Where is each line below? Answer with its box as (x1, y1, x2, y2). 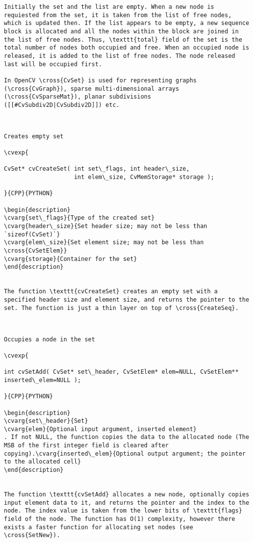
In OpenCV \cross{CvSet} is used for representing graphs (4, 77, 197, 84)
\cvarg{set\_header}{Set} (4, 417, 88, 425)
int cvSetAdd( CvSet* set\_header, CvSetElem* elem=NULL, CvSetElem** (4, 368, 239, 376)
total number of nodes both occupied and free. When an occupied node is (4, 44, 250, 52)
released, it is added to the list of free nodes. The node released (4, 52, 235, 59)
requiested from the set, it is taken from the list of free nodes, (4, 11, 232, 19)
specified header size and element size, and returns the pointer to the (4, 296, 250, 303)
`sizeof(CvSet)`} (4, 231, 60, 238)
